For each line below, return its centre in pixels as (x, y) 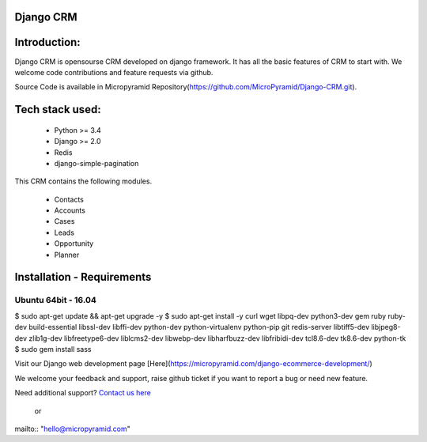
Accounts (70, 210)
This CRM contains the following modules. (83, 181)
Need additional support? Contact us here (83, 393)
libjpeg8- (386, 327)
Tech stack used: (58, 110)
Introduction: (47, 42)
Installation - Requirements (83, 277)
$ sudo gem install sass (53, 349)
